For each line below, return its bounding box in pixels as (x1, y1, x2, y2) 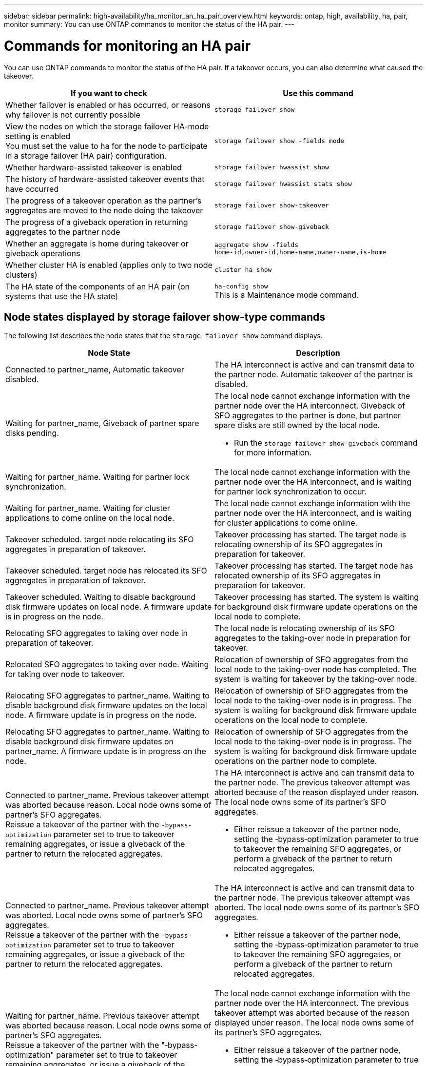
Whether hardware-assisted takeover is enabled (5, 162, 182, 172)
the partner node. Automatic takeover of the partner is (214, 369, 413, 380)
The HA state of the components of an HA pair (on (5, 281, 190, 291)
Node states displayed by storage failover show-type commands (4, 310, 326, 323)
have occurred (5, 184, 59, 194)
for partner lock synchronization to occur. (214, 487, 367, 497)
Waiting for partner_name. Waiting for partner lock (5, 472, 190, 482)
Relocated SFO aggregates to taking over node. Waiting (5, 659, 209, 670)
